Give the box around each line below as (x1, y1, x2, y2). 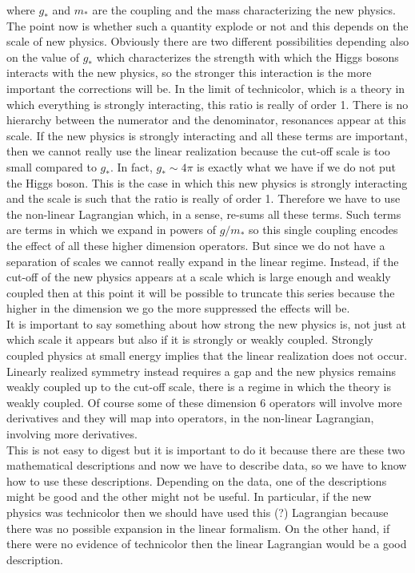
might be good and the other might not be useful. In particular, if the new (6, 488, 372, 505)
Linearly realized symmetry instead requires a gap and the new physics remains (6, 362, 396, 379)
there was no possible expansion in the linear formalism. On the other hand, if (6, 519, 390, 536)
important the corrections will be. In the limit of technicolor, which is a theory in (6, 79, 405, 96)
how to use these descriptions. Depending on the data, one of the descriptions (6, 472, 387, 489)
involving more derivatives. (6, 426, 138, 442)
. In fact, (110, 158, 153, 175)
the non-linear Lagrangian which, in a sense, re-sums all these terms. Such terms (6, 205, 401, 222)
